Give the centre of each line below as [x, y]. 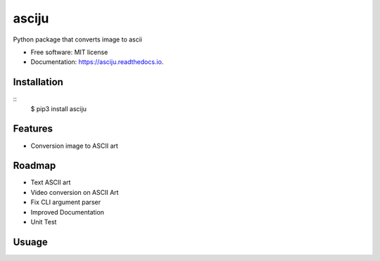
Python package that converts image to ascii [77, 39]
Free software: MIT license [69, 52]
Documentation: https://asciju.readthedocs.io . [97, 62]
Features [33, 129]
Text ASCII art [51, 182]
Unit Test [44, 222]
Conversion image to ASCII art [75, 146]
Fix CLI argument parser [66, 202]
